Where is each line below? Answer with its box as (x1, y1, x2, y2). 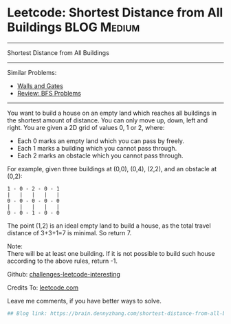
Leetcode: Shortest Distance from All (7, 5, 223, 21)
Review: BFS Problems (16, 89, 81, 97)
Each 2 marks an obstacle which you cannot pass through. (16, 151, 184, 160)
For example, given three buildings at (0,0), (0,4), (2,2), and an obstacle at (7, 164, 217, 173)
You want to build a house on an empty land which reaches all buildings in (7, 109, 217, 117)
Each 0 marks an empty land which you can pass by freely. (16, 136, 184, 145)
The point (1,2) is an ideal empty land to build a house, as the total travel (7, 222, 211, 230)
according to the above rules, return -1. (7, 257, 118, 265)
